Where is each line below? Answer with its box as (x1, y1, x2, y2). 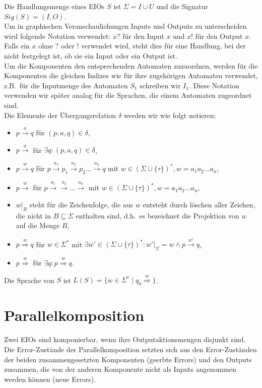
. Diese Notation (188, 80, 239, 90)
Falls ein (4, 40, 30, 51)
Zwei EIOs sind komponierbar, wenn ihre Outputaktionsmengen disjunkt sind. (4, 334, 246, 345)
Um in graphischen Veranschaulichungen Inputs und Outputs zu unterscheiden (4, 21, 247, 31)
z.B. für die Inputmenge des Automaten (4, 80, 128, 90)
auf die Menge (16, 220, 60, 231)
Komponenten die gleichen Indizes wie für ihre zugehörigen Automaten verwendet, (4, 70, 258, 81)
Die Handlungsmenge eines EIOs (4, 1, 105, 11)
